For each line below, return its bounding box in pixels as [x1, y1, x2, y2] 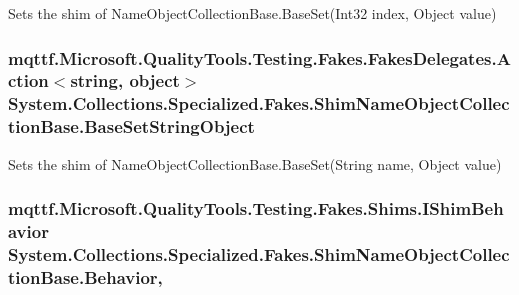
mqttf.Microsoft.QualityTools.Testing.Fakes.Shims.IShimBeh [8, 196, 504, 221]
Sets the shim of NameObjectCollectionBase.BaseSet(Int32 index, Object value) [8, 3, 497, 23]
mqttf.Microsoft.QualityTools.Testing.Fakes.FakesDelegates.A [8, 45, 511, 70]
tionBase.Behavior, [8, 264, 163, 289]
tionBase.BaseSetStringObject [8, 114, 255, 139]
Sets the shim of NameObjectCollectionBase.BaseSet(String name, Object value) [8, 153, 502, 174]
